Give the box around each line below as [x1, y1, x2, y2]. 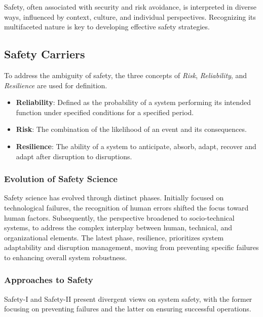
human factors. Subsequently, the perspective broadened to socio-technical [4, 212, 235, 223]
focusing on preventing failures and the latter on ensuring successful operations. [4, 303, 251, 314]
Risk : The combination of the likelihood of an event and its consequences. [16, 124, 247, 134]
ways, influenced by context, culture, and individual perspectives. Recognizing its [4, 11, 256, 22]
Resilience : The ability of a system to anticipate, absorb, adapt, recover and [16, 140, 256, 151]
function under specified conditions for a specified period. [16, 107, 194, 117]
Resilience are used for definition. [4, 80, 107, 90]
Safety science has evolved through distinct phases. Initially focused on [4, 192, 224, 203]
